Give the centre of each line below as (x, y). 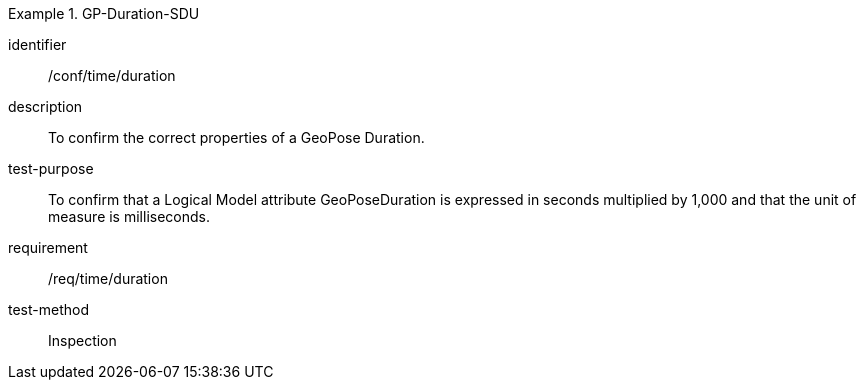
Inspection (82, 340)
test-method (48, 309)
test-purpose (51, 168)
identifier (37, 44)
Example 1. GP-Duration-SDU (104, 13)
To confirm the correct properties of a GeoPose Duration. (236, 137)
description (45, 106)
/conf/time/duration (112, 75)
